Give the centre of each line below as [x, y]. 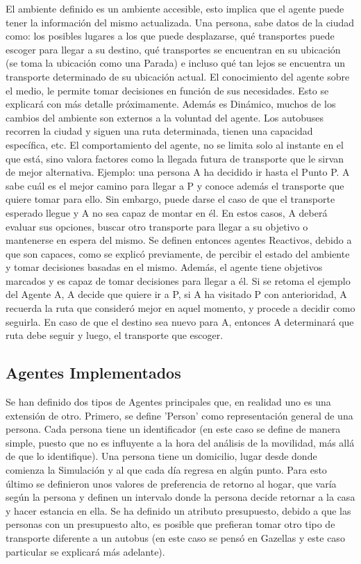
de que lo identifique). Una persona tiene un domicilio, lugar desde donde [161, 456]
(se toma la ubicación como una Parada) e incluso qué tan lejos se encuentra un [175, 63]
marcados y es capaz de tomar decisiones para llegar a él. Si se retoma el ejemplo [178, 280]
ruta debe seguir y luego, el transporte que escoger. [115, 335]
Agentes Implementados [93, 373]
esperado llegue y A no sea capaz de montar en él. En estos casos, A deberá [167, 212]
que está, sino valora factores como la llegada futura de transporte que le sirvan [175, 158]
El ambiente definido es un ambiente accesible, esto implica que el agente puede [175, 8]
